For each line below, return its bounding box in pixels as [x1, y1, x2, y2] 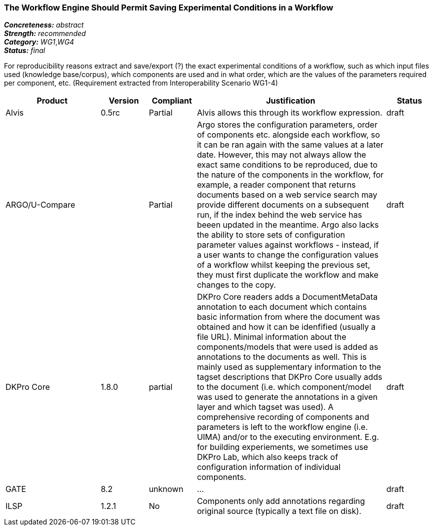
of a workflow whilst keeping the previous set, [196, 260, 370, 270]
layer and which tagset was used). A [196, 402, 333, 412]
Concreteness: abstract [4, 21, 84, 30]
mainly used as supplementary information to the [196, 362, 381, 372]
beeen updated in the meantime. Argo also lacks [196, 220, 379, 230]
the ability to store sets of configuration [196, 230, 345, 240]
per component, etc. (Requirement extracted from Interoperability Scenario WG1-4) [4, 79, 278, 88]
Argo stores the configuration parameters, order [196, 120, 377, 130]
